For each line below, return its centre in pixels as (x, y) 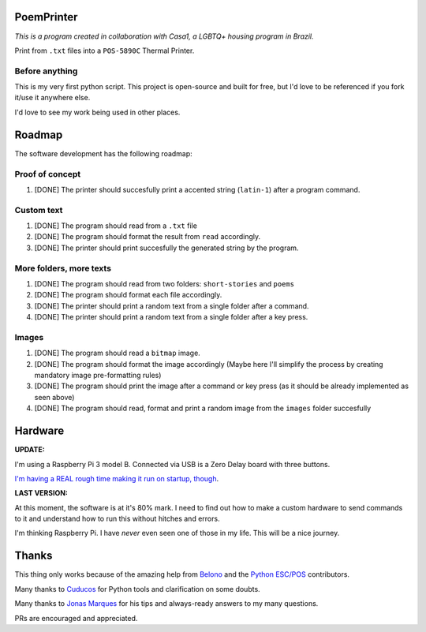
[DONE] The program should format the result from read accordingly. (148, 237)
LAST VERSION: (41, 493)
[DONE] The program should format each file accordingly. (128, 295)
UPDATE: (30, 450)
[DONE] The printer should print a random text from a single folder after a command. (172, 306)
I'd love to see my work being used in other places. (97, 112)
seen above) (54, 397)
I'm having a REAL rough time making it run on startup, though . (117, 478)
